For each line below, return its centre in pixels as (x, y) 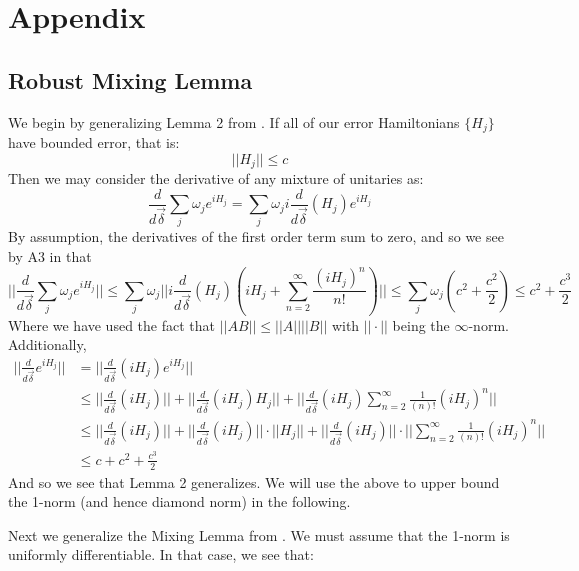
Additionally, (47, 344)
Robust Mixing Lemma (130, 79)
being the (421, 324)
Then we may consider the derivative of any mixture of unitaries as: (216, 178)
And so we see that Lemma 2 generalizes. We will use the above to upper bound (254, 481)
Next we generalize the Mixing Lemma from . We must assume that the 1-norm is (259, 534)
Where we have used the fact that (111, 324)
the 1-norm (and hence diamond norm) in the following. (179, 501)
